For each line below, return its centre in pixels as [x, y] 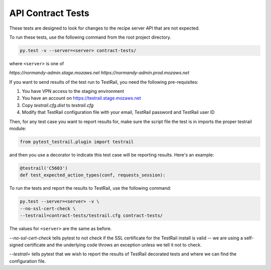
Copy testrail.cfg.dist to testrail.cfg [58, 105]
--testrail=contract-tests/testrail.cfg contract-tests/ [91, 216]
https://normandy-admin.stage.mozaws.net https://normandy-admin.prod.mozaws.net [99, 73]
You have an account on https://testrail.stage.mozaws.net [82, 98]
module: [18, 128]
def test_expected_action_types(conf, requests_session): [93, 175]
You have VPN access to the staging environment [73, 91]
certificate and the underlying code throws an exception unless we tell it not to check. [113, 245]
